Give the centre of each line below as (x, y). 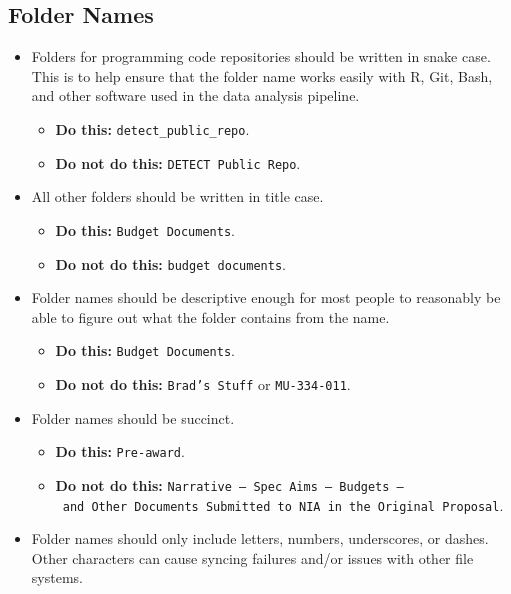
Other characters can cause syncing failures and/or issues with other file (252, 557)
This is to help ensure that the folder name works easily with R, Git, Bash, (262, 75)
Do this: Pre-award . (120, 451)
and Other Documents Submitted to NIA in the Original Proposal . (283, 504)
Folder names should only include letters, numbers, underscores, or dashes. (260, 538)
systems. (57, 577)
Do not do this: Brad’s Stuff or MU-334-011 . (203, 384)
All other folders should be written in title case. (177, 196)
